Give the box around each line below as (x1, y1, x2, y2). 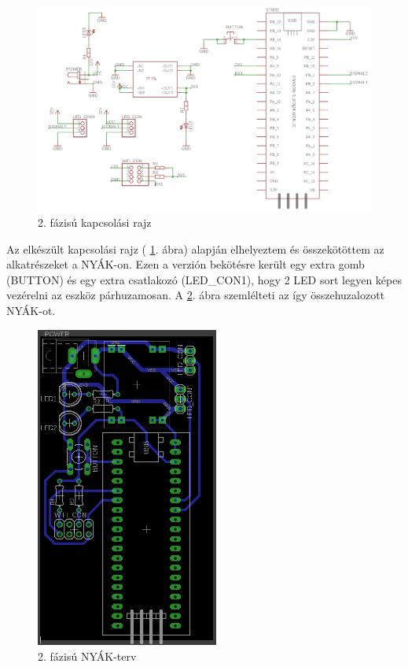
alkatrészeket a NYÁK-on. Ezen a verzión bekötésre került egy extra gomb (6, 256, 365, 272)
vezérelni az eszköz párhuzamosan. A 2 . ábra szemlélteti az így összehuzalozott (6, 287, 385, 303)
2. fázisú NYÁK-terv (38, 647, 137, 664)
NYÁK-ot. (6, 302, 56, 318)
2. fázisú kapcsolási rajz (38, 214, 152, 231)
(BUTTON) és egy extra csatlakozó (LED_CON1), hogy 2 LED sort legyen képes (6, 271, 402, 287)
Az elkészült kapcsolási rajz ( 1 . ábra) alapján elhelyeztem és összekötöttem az (6, 240, 384, 257)
